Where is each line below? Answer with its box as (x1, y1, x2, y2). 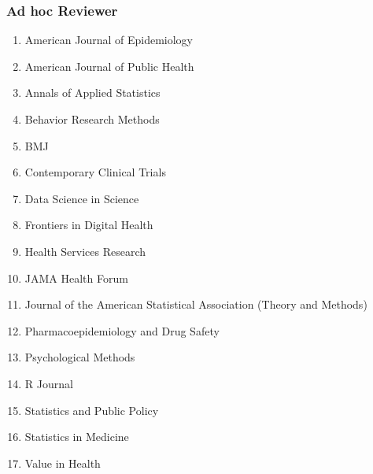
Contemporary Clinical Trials (24, 164, 166, 180)
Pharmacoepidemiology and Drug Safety (24, 322, 220, 339)
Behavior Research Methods (24, 111, 160, 127)
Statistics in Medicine (24, 428, 129, 445)
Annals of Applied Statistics (24, 84, 161, 101)
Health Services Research (24, 243, 146, 259)
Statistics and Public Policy (24, 402, 159, 418)
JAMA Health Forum (24, 269, 128, 286)
